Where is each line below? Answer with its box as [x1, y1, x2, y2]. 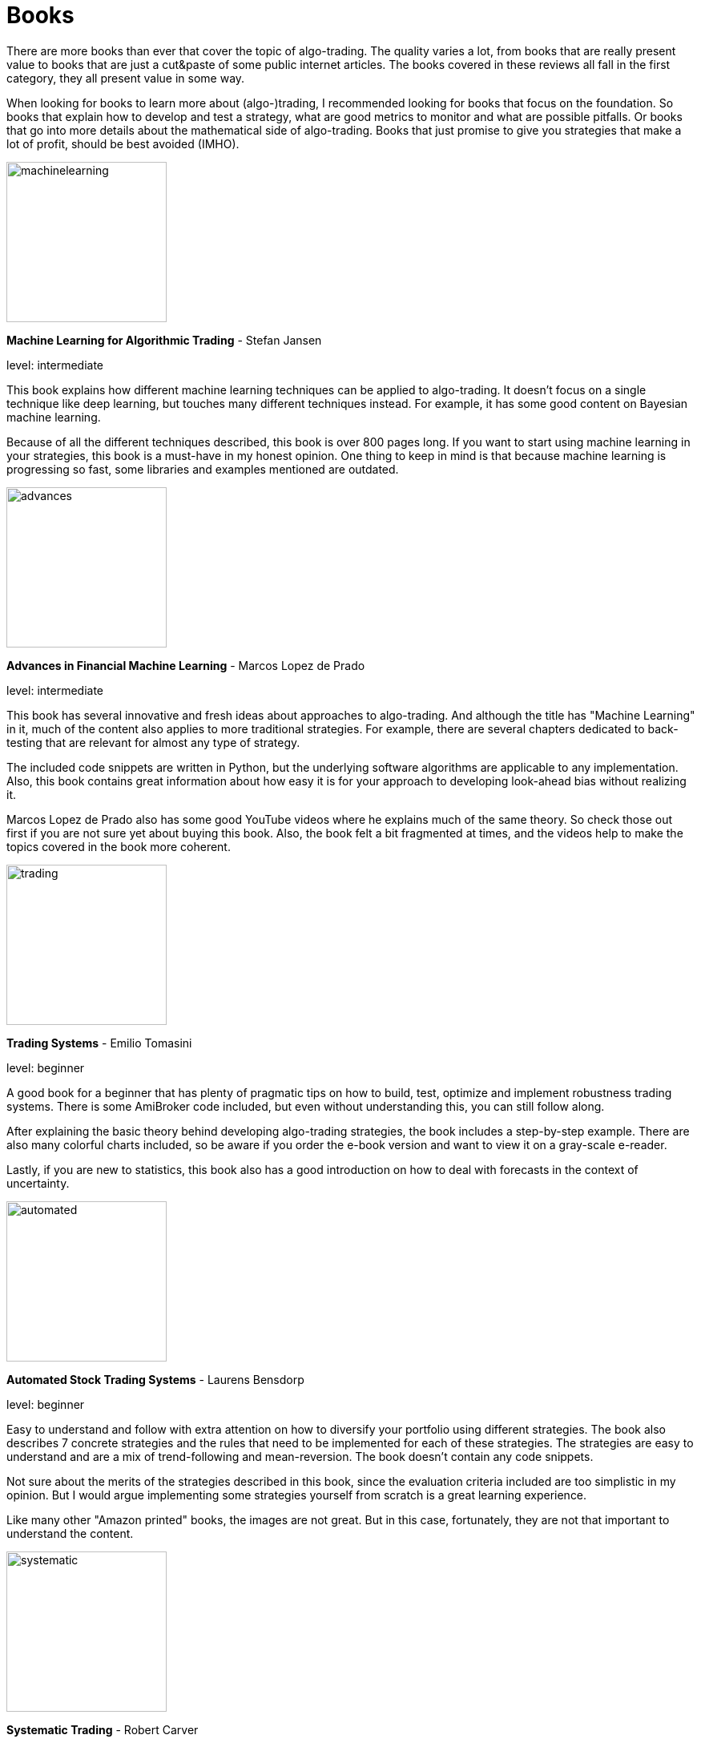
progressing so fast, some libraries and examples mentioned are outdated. [6, 462, 399, 476]
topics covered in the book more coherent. [6, 839, 231, 853]
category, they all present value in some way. [6, 71, 245, 85]
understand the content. [6, 1526, 134, 1540]
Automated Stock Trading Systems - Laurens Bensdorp [6, 1372, 304, 1386]
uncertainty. [6, 1176, 70, 1190]
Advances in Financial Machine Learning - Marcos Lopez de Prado [6, 658, 365, 672]
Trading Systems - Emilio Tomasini [6, 1035, 192, 1050]
